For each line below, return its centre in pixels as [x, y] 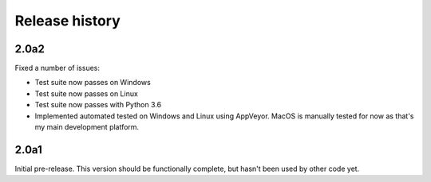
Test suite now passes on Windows [93, 83]
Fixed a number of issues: [57, 68]
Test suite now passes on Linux [87, 93]
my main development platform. [87, 127]
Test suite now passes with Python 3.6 [98, 105]
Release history [68, 21]
